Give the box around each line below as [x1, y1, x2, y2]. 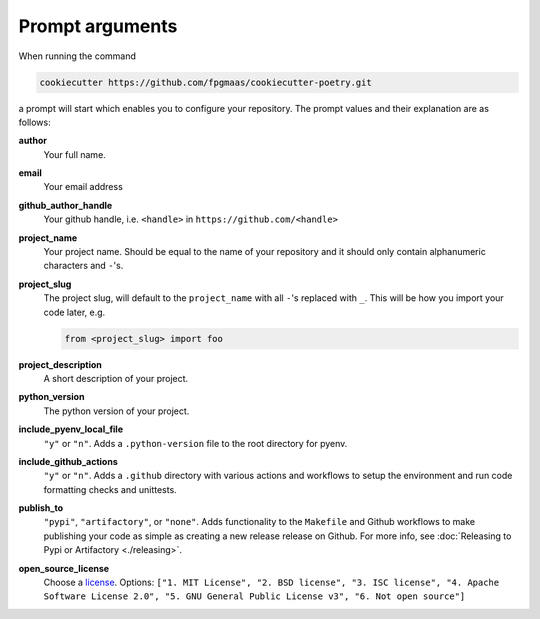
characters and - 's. [43, 260, 124, 272]
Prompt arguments [18, 15, 178, 37]
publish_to [18, 502, 64, 514]
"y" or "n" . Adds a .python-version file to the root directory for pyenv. [43, 437, 348, 449]
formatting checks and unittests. [43, 483, 177, 495]
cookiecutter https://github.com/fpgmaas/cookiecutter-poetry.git [39, 76, 372, 88]
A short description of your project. [43, 372, 189, 384]
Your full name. [43, 148, 107, 160]
